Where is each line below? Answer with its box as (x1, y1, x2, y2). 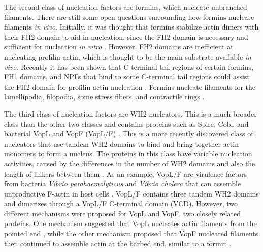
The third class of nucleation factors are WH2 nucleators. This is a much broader (4, 108, 257, 119)
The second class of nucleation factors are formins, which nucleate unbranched (4, 2, 247, 12)
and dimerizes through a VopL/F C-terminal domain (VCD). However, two (4, 198, 238, 209)
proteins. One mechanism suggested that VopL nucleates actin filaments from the (4, 218, 257, 229)
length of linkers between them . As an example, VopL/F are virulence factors (4, 168, 247, 179)
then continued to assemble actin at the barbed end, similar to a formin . (4, 238, 232, 248)
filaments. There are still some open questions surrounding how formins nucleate (4, 11, 254, 22)
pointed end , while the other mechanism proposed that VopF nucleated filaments (4, 228, 258, 239)
